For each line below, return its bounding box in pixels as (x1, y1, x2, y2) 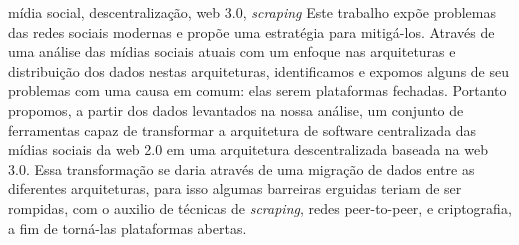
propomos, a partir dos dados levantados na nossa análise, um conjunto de (8, 99, 464, 120)
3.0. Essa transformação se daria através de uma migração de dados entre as (8, 158, 475, 179)
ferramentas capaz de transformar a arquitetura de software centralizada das (8, 119, 477, 140)
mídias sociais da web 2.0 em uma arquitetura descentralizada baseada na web (8, 139, 488, 160)
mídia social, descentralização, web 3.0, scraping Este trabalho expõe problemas (8, 2, 497, 22)
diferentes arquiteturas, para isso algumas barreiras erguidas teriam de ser (8, 178, 462, 199)
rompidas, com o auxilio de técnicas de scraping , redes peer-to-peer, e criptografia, (8, 197, 512, 218)
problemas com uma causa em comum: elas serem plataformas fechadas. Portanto (8, 80, 507, 101)
